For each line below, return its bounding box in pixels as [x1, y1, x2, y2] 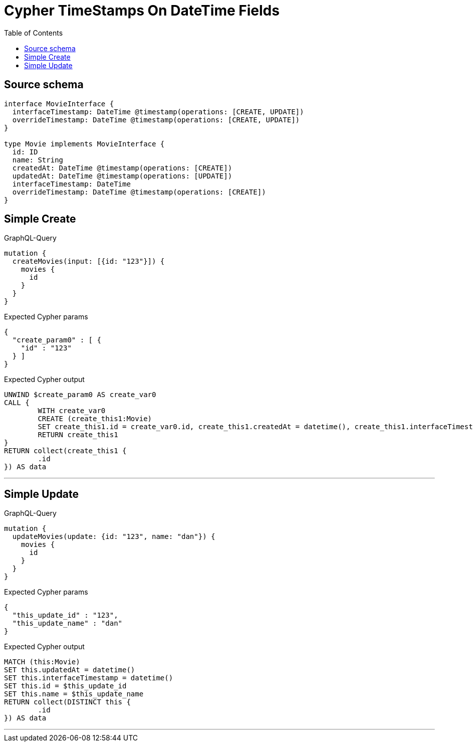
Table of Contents [4, 28, 63, 37]
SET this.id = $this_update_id [4, 682, 127, 690]
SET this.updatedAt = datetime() [4, 666, 135, 674]
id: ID [12, 147, 38, 156]
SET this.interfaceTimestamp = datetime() [4, 674, 173, 682]
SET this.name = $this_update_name [4, 690, 144, 698]
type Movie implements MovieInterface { [4, 139, 165, 148]
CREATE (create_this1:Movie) [38, 415, 152, 423]
